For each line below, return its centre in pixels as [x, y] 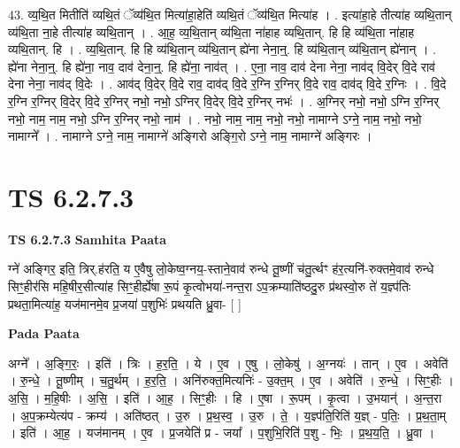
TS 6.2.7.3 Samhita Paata [88, 239]
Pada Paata [44, 333]
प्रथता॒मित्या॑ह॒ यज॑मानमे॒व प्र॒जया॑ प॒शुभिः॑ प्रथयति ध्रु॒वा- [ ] [125, 303]
